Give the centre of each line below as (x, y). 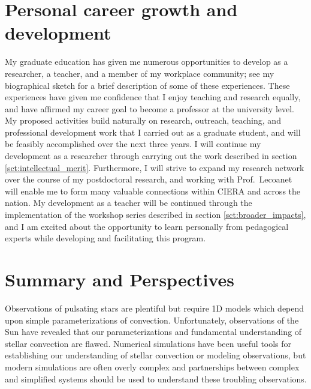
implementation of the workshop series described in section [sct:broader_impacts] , (155, 215)
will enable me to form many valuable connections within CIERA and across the (153, 191)
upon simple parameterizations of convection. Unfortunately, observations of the (152, 320)
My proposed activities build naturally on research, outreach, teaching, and (143, 120)
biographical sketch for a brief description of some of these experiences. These (147, 85)
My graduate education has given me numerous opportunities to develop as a (147, 62)
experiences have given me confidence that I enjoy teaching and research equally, (153, 97)
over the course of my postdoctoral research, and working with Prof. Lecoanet (149, 179)
